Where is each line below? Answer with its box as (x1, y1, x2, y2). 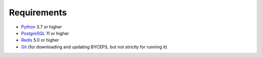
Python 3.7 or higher (21, 24, 63, 30)
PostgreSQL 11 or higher (21, 30, 69, 36)
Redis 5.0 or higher (21, 37, 59, 43)
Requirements (9, 7, 67, 18)
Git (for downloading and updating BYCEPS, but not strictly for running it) (21, 44, 167, 50)
